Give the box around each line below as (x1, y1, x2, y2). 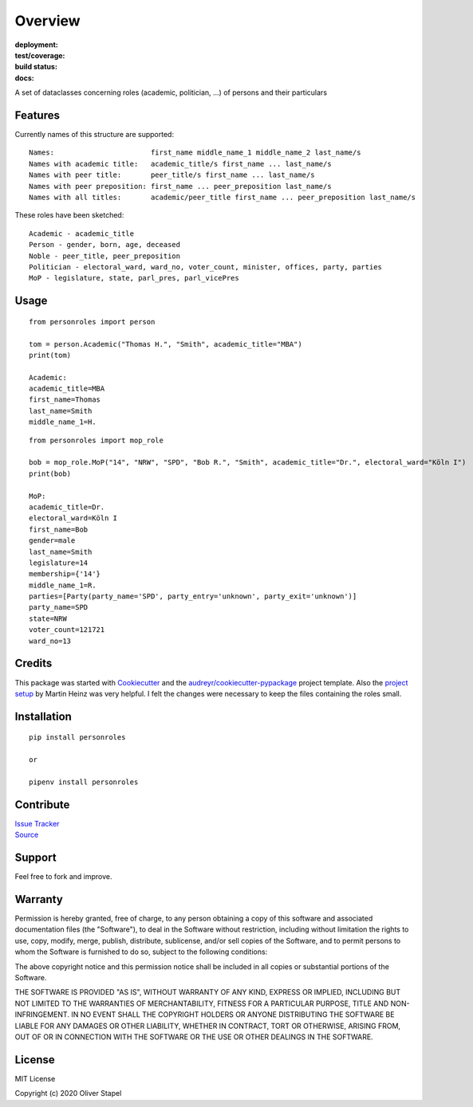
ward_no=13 (29, 636, 72, 646)
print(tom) (29, 351, 72, 359)
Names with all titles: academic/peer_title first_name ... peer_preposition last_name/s (29, 192, 416, 202)
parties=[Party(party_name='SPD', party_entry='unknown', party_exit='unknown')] (29, 592, 357, 601)
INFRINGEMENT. (14, 1010, 69, 1019)
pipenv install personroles (29, 777, 139, 787)
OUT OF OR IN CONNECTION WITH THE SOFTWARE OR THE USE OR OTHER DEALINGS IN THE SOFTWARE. (14, 1032, 374, 1042)
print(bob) (29, 469, 72, 478)
